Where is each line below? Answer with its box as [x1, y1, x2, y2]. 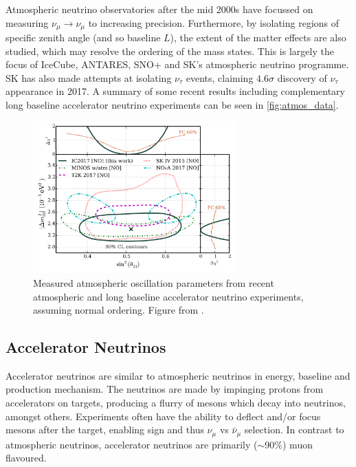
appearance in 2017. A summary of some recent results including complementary [5, 84, 345, 98]
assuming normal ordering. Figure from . [33, 303, 204, 317]
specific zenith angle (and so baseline [5, 30, 161, 45]
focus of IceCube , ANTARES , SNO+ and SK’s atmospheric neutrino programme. [5, 57, 349, 72]
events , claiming [186, 70, 254, 85]
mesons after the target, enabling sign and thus [5, 422, 204, 437]
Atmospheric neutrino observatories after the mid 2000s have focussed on [5, 2, 313, 16]
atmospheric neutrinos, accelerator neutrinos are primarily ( [5, 437, 258, 451]
